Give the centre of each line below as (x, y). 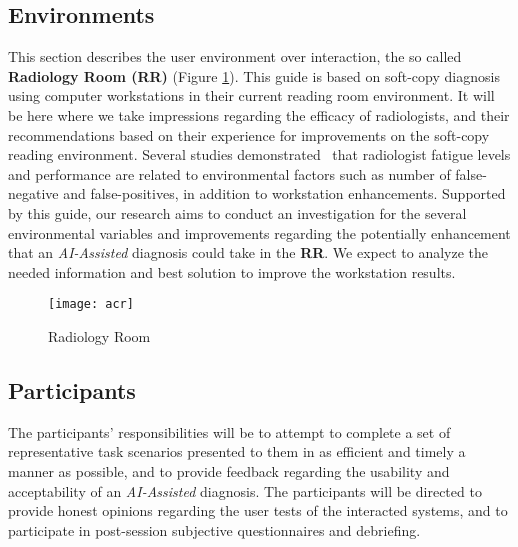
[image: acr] (91, 304)
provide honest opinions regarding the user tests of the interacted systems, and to (258, 510)
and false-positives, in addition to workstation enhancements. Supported (284, 193)
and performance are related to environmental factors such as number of (229, 173)
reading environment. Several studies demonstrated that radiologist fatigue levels (259, 154)
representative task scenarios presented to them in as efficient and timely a (237, 451)
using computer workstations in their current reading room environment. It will (251, 95)
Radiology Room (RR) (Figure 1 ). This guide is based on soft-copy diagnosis (254, 75)
